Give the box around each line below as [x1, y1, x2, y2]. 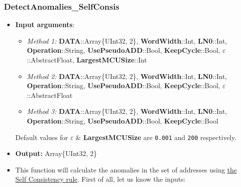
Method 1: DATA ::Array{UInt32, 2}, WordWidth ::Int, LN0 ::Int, [27, 35, 227, 46]
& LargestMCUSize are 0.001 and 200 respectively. [76, 132, 237, 142]
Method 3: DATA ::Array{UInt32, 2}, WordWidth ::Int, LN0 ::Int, [27, 106, 227, 116]
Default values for [15, 132, 68, 142]
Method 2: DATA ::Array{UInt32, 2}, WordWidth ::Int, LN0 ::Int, [27, 71, 227, 81]
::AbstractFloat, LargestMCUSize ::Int [27, 55, 147, 64]
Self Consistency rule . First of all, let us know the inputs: [15, 174, 186, 184]
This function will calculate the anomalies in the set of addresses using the [15, 164, 237, 174]
